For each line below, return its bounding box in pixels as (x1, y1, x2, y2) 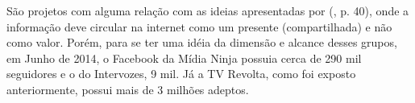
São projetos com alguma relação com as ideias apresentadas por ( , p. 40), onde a (6, 2, 409, 19)
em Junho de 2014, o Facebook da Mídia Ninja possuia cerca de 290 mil (6, 49, 362, 66)
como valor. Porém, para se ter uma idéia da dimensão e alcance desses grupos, (6, 34, 397, 51)
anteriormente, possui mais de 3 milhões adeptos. (6, 80, 249, 97)
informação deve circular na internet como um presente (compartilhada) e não (6, 18, 392, 35)
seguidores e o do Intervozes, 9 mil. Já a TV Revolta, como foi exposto (6, 65, 356, 82)
